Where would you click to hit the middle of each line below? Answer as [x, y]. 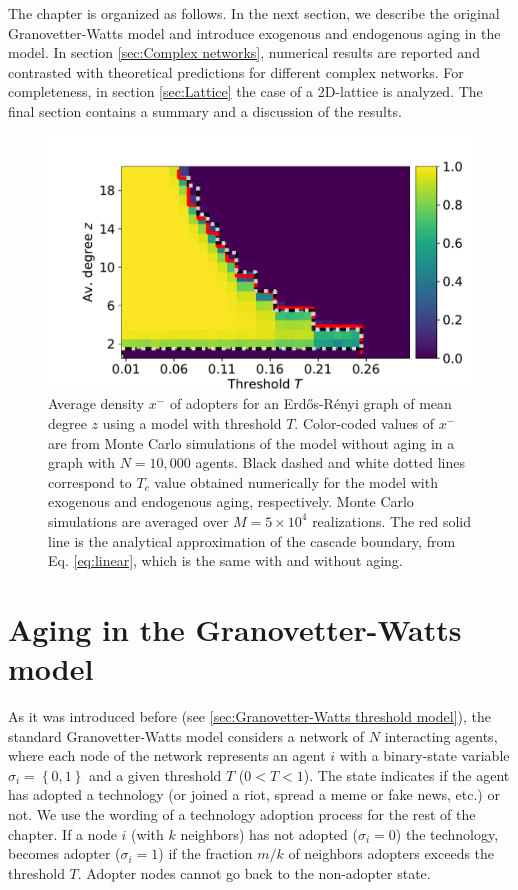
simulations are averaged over [138, 520]
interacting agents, [441, 735]
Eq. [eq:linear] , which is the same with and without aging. [225, 560]
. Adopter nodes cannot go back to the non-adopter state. [254, 872]
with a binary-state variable [424, 755]
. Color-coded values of [364, 422]
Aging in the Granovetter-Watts [235, 628]
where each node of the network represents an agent [167, 755]
